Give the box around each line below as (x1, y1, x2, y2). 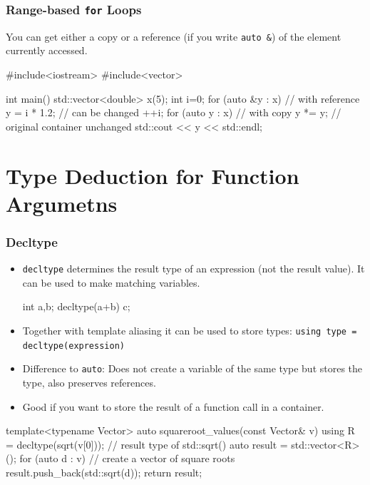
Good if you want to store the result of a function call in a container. (22, 399, 324, 414)
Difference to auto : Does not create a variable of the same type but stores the (22, 361, 363, 376)
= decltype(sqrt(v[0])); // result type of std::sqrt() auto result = (6, 436, 288, 451)
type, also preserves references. (22, 375, 156, 389)
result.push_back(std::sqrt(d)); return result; (6, 464, 202, 479)
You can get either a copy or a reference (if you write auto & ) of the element (6, 29, 341, 44)
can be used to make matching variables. (22, 275, 200, 290)
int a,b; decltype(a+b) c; (22, 299, 130, 314)
